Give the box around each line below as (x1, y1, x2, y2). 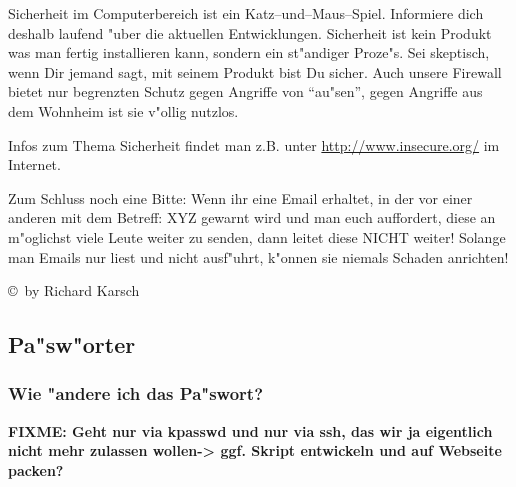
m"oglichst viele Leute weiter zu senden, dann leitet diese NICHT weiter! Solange (8, 226, 506, 247)
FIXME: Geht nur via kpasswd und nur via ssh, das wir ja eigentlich (8, 420, 493, 441)
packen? (8, 459, 64, 480)
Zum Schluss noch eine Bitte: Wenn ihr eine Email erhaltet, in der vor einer (8, 187, 473, 208)
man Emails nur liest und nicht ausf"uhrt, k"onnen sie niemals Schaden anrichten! (8, 246, 509, 267)
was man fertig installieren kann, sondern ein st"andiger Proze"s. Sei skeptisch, (8, 42, 490, 63)
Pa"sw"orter (8, 329, 136, 360)
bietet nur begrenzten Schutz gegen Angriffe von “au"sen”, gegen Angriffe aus (8, 81, 483, 102)
